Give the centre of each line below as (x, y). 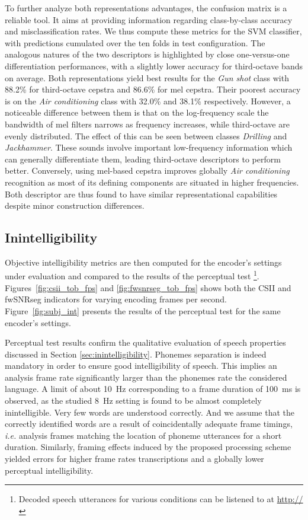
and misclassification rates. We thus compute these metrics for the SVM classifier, (153, 31)
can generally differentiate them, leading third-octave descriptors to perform (143, 159)
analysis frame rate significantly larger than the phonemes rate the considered (146, 377)
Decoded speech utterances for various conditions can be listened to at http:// (161, 499)
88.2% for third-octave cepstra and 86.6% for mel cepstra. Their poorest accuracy (153, 89)
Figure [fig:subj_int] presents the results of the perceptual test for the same (143, 310)
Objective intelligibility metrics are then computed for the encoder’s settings (143, 262)
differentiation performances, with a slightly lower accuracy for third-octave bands (154, 66)
